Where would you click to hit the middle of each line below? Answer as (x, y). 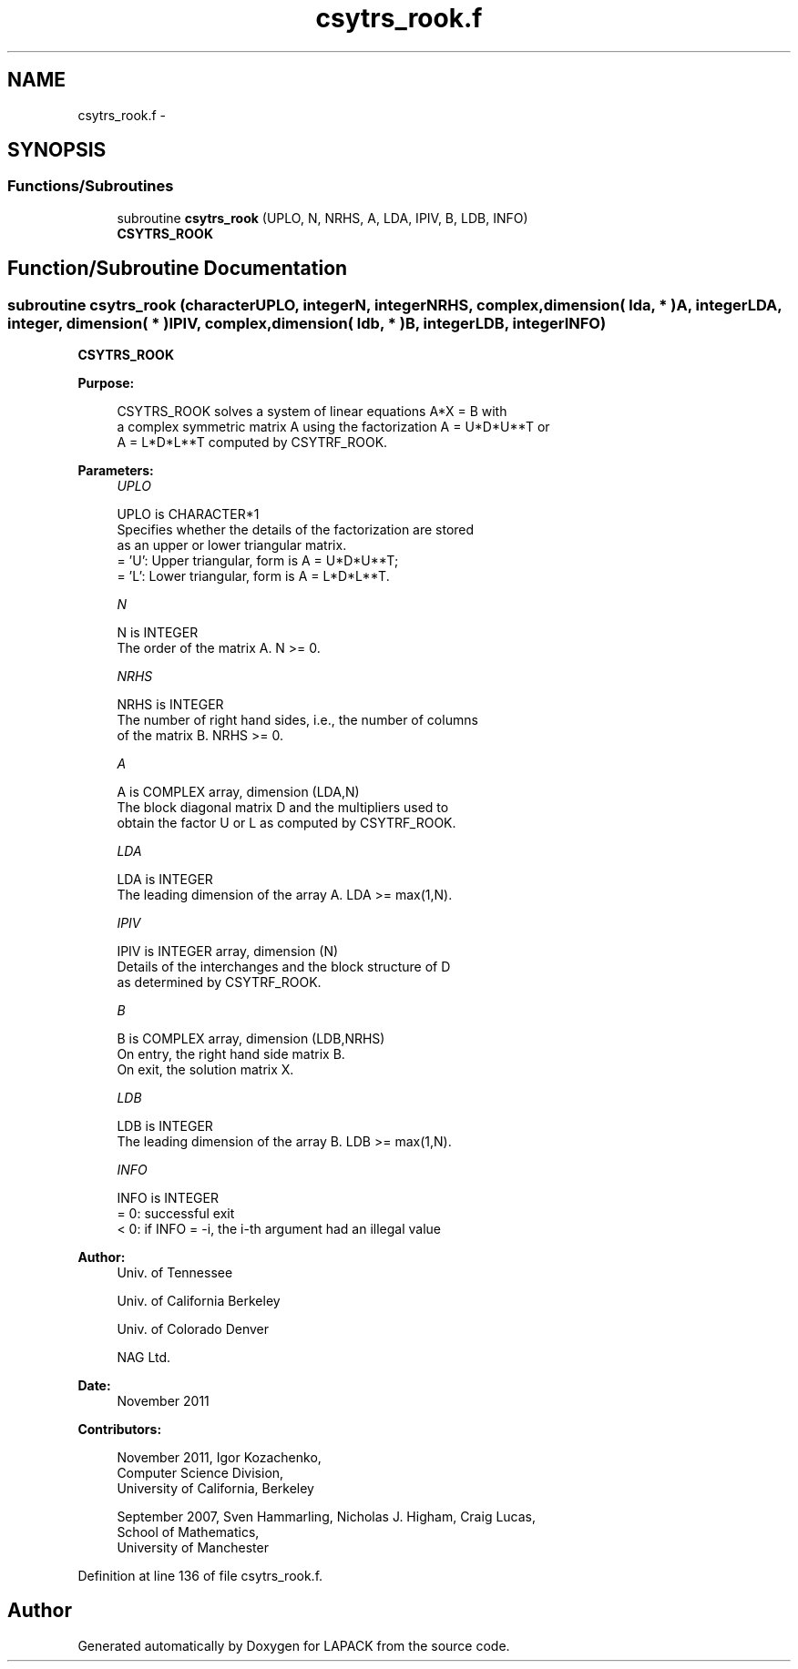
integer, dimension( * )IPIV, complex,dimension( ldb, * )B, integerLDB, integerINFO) (307, 323)
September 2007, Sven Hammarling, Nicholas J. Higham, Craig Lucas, (327, 1517)
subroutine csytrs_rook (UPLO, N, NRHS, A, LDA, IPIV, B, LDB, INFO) (322, 218)
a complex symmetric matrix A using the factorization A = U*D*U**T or (333, 427)
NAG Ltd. (144, 1358)
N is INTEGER (158, 633)
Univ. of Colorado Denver (193, 1329)
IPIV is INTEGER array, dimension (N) (228, 952)
